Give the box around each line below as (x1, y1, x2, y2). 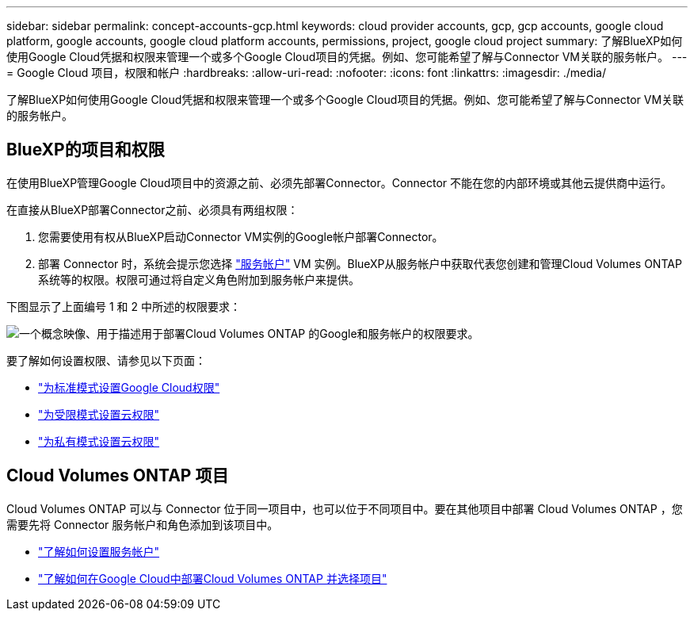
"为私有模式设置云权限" (38, 434, 160, 448)
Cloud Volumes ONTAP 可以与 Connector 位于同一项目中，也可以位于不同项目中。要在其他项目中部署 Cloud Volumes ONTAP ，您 (6, 501, 683, 515)
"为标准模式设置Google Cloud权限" (38, 380, 220, 394)
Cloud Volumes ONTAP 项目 (6, 466, 229, 486)
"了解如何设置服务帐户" (38, 544, 160, 558)
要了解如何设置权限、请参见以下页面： (6, 353, 206, 367)
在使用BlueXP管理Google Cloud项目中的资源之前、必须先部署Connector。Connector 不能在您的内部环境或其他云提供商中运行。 (6, 175, 673, 190)
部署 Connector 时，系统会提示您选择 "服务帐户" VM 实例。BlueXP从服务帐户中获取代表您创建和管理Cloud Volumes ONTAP (38, 256, 682, 270)
